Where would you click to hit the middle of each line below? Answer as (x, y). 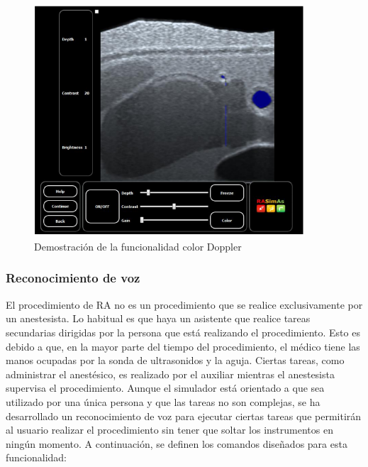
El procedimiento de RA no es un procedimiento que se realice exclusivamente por (184, 304)
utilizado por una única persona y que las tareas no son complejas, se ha (163, 401)
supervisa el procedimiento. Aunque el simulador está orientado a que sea (165, 388)
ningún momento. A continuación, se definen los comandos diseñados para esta (177, 443)
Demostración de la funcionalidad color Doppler (138, 246)
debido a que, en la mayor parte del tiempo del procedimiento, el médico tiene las (183, 346)
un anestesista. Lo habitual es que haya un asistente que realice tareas (158, 318)
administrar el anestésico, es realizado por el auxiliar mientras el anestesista (170, 374)
